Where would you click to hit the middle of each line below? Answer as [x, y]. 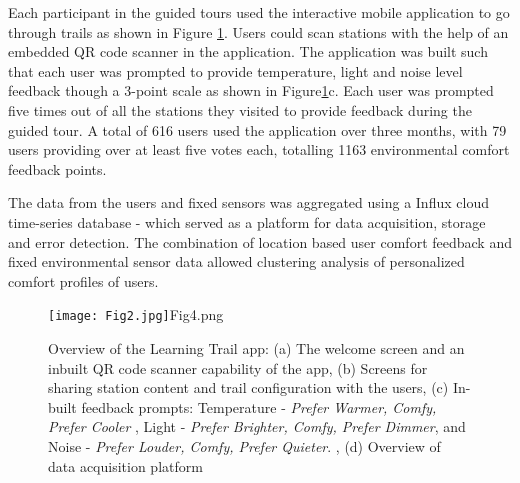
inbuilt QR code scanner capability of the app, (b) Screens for [238, 367]
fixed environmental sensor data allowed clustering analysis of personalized [236, 261]
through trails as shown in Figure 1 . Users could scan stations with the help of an [258, 31]
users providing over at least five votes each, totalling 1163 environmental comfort [259, 149]
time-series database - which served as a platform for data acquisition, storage [247, 221]
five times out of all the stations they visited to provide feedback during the [240, 109]
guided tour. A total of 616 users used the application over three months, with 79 [257, 129]
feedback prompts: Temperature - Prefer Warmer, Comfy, [259, 406]
